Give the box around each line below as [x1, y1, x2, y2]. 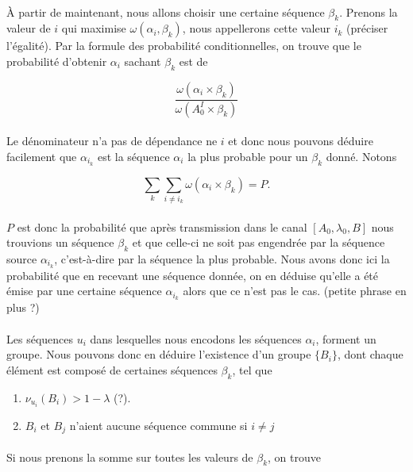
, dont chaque [337, 346, 403, 363]
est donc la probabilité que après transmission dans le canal [17, 218, 307, 235]
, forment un [315, 330, 376, 347]
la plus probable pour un [187, 148, 308, 164]
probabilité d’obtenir [6, 52, 107, 69]
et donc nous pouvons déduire [228, 132, 373, 149]
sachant [124, 52, 161, 69]
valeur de [6, 20, 51, 36]
